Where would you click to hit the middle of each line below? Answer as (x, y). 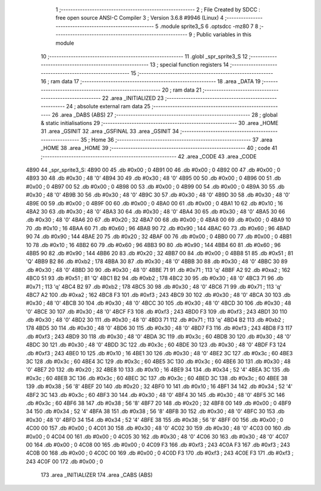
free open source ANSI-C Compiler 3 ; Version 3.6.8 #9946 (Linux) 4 (140, 18)
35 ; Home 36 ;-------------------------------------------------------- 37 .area (177, 139)
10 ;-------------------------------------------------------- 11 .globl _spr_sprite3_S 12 (144, 56)
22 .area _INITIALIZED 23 (133, 98)
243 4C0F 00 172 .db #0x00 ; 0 (64, 461)
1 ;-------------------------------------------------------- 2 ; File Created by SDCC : (158, 10)
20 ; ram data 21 (181, 90)
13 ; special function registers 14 (189, 65)
